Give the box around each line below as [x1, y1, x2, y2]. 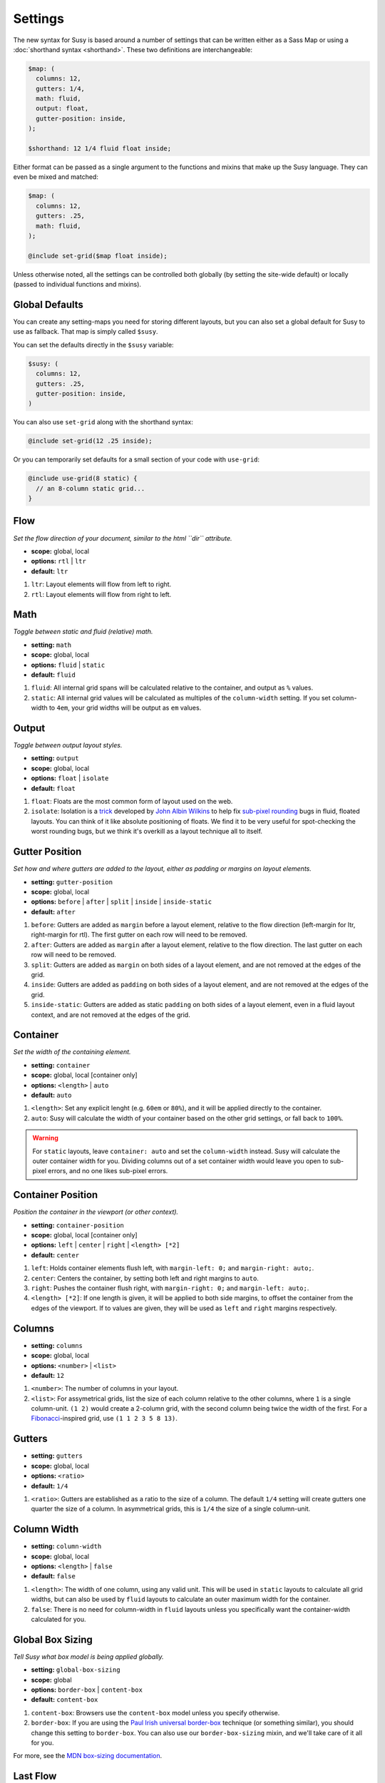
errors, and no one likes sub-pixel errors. [47, 1167, 168, 1175]
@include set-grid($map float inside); [28, 252, 168, 260]
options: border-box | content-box [31, 1685, 143, 1694]
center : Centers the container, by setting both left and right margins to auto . [31, 1274, 260, 1282]
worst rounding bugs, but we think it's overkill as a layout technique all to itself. [31, 827, 263, 836]
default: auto [31, 1091, 72, 1100]
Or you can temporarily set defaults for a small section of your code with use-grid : [13, 455, 260, 464]
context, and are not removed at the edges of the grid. [31, 1010, 190, 1019]
